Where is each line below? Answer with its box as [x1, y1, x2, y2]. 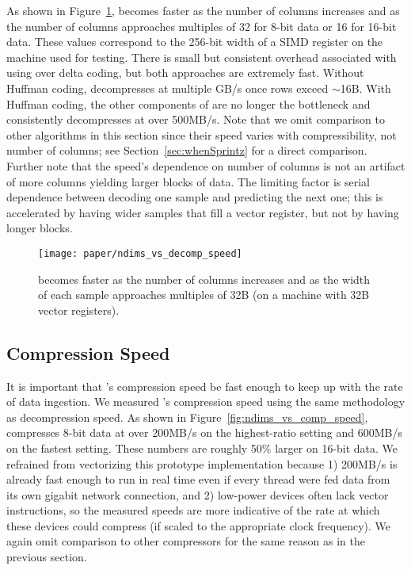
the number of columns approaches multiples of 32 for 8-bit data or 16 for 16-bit [6, 17, 397, 34]
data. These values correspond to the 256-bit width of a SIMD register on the [6, 33, 383, 50]
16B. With [340, 79, 391, 96]
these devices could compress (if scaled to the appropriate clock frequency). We [6, 517, 391, 534]
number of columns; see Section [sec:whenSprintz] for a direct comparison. [6, 142, 367, 159]
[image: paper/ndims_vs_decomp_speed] [38, 247, 242, 259]
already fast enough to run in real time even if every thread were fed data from [6, 471, 390, 488]
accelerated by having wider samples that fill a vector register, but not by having [6, 204, 399, 220]
